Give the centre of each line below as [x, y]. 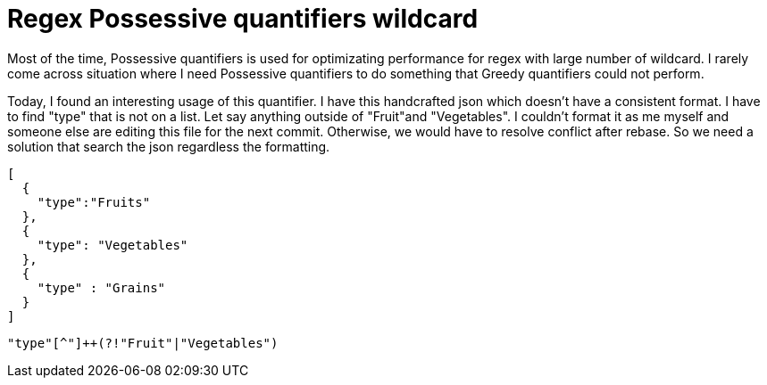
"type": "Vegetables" [113, 245]
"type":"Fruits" [94, 202]
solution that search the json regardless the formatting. [169, 146]
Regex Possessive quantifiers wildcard [243, 19]
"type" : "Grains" [101, 287]
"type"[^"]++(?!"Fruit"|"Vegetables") [143, 343]
